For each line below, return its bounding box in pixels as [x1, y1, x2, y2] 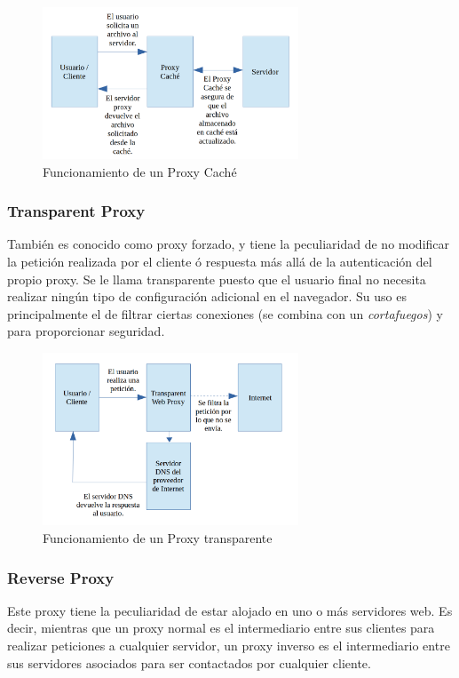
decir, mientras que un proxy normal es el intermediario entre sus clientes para [7, 618, 435, 637]
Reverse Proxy [7, 566, 115, 588]
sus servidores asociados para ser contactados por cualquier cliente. [7, 653, 371, 672]
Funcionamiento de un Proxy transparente [43, 529, 273, 547]
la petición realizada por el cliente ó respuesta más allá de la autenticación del [7, 252, 432, 270]
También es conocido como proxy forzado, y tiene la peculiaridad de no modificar [7, 235, 450, 253]
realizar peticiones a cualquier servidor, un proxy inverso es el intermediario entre [7, 636, 450, 655]
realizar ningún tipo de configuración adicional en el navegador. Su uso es [7, 287, 407, 306]
